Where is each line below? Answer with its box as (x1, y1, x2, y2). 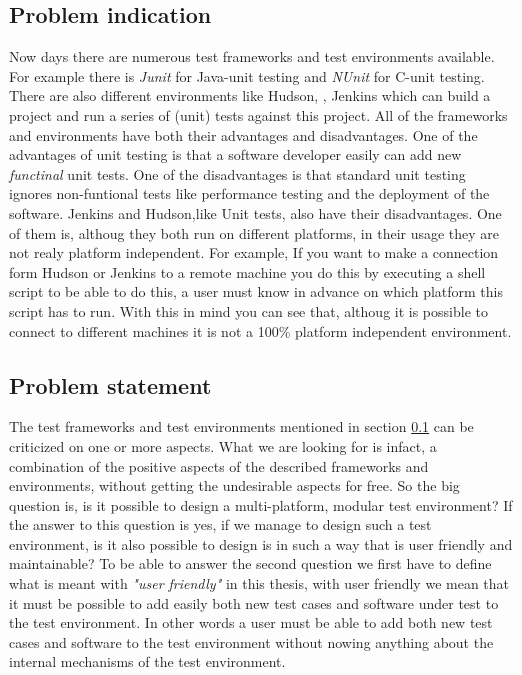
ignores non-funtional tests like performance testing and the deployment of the (9, 183, 490, 204)
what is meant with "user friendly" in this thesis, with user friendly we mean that (9, 573, 510, 594)
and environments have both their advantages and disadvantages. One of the (9, 124, 478, 145)
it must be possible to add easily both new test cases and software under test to (9, 592, 499, 613)
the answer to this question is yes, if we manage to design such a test (9, 514, 432, 535)
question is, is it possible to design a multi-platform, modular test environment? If (9, 494, 513, 515)
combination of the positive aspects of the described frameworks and (9, 455, 429, 476)
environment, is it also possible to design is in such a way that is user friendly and (9, 533, 513, 554)
